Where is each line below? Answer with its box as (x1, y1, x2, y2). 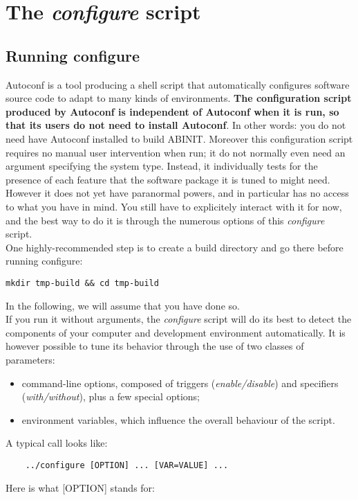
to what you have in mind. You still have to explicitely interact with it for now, (6, 199, 342, 213)
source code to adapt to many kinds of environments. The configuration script (6, 91, 352, 105)
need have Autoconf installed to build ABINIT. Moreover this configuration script (6, 131, 353, 145)
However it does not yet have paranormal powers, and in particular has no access (6, 186, 349, 200)
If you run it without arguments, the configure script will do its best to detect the (6, 312, 352, 326)
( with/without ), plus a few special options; (21, 389, 200, 404)
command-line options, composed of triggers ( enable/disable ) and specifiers (21, 375, 339, 390)
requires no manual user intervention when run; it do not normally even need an (6, 145, 346, 159)
